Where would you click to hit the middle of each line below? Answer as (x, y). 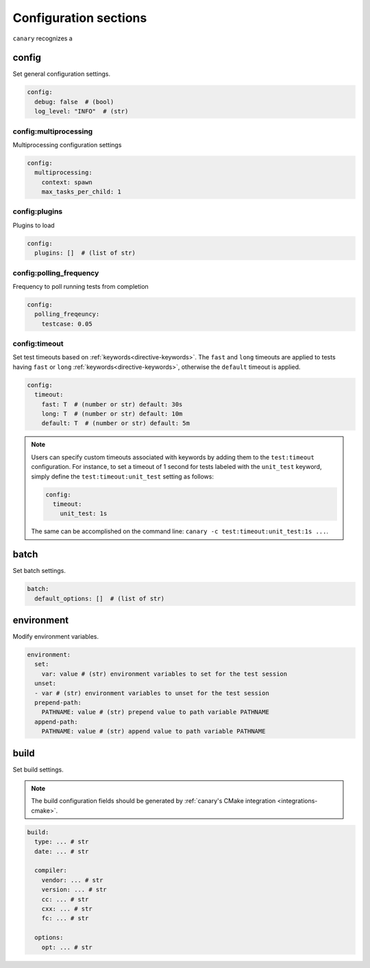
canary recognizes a (43, 38)
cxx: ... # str (67, 908)
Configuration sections (80, 18)
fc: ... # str (65, 918)
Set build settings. (38, 769)
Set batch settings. (39, 571)
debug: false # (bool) (74, 102)
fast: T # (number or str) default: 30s (112, 404)
